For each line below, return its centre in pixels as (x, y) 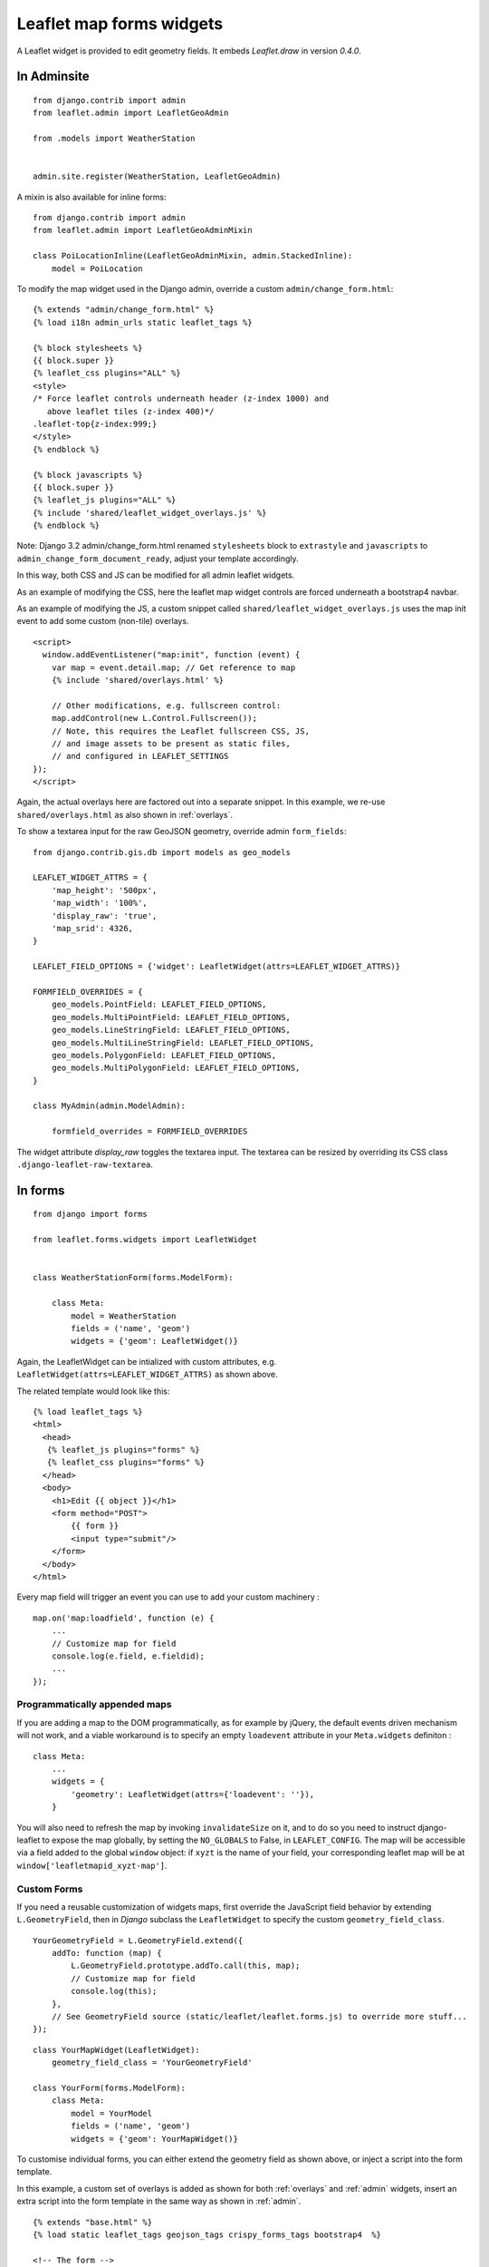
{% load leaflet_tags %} (88, 1411)
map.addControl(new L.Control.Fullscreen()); (154, 718)
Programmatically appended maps (94, 1705)
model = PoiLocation (97, 268)
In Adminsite (53, 77)
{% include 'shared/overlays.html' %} (138, 680)
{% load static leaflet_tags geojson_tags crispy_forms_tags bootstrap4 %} (207, 2234)
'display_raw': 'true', (104, 915)
